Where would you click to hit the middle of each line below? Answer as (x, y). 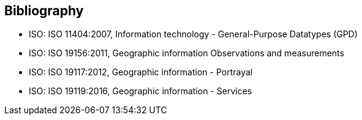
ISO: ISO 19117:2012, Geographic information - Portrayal (141, 72)
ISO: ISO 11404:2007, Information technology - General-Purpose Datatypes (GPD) (193, 34)
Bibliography (44, 11)
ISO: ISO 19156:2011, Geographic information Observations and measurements (187, 53)
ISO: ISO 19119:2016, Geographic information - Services (141, 91)
